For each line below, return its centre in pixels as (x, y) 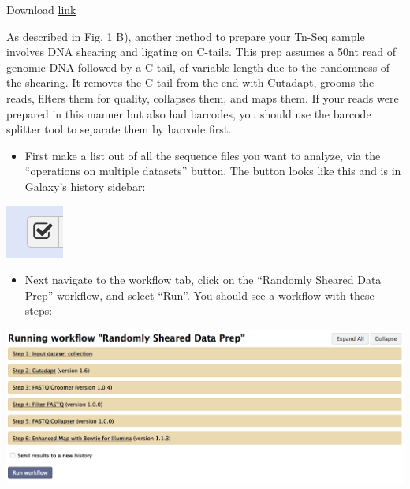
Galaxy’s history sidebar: (85, 186)
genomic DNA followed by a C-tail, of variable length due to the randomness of (198, 67)
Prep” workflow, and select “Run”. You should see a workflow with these (199, 295)
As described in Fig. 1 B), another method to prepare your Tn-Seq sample (186, 36)
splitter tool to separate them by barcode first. (119, 129)
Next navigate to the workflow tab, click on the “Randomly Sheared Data (203, 280)
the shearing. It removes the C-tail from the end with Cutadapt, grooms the (190, 82)
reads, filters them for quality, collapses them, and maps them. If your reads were (203, 97)
